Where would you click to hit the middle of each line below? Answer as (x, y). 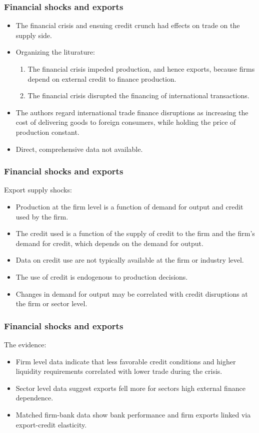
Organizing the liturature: (55, 52)
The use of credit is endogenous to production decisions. (102, 276)
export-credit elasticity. (51, 424)
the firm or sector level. (51, 303)
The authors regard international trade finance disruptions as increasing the (132, 112)
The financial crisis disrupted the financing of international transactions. (138, 95)
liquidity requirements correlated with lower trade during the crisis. (119, 371)
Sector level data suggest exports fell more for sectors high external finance (130, 388)
